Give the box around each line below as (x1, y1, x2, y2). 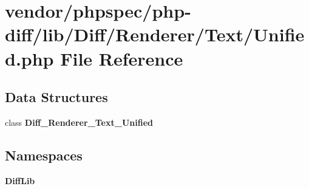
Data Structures (5, 88, 108, 106)
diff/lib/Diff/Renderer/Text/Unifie (5, 22, 305, 47)
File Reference (60, 46, 183, 70)
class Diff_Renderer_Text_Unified (5, 115, 153, 128)
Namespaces (5, 145, 83, 164)
